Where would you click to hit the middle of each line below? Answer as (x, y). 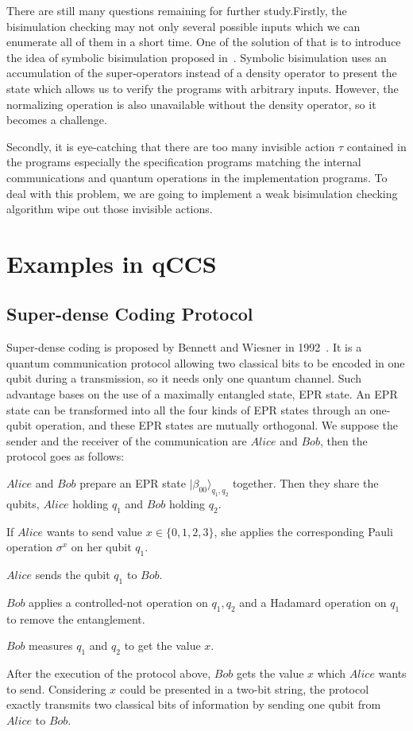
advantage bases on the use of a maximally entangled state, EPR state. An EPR (202, 394)
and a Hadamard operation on (313, 602)
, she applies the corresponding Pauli (303, 531)
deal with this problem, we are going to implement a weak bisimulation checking (202, 193)
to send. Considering (56, 688)
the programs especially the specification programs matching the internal (184, 162)
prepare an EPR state (133, 483)
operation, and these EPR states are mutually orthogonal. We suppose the (217, 425)
